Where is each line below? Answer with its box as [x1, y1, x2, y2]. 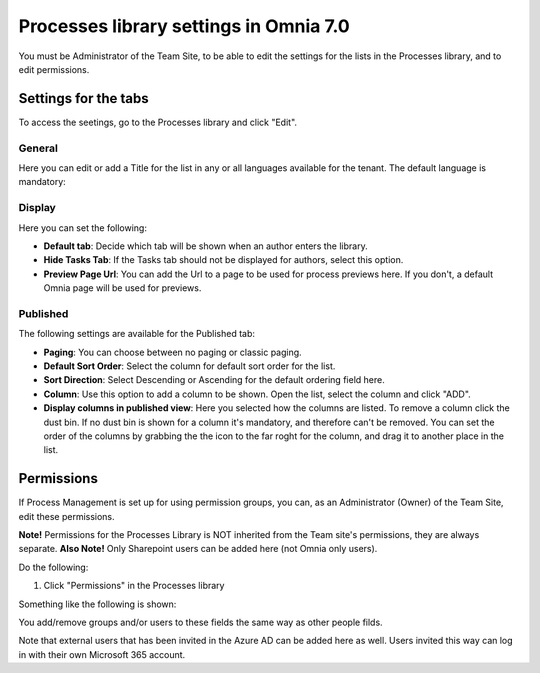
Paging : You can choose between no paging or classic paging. [43, 346, 302, 358]
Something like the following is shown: [18, 598, 177, 610]
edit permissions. [18, 63, 90, 75]
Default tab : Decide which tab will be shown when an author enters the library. [43, 240, 369, 252]
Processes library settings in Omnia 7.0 [18, 15, 350, 37]
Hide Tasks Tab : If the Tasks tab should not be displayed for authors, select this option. [43, 254, 404, 266]
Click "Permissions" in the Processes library [43, 580, 225, 592]
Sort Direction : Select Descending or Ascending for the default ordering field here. [43, 374, 385, 386]
